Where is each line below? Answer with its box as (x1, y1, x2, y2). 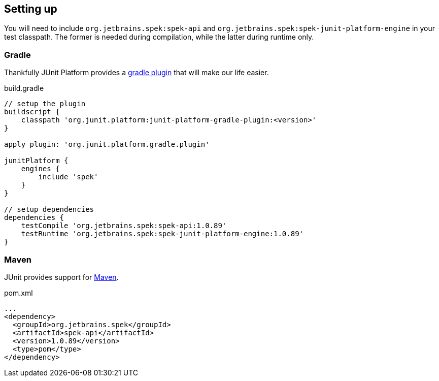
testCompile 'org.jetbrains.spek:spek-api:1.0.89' (21, 221, 227, 230)
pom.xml (4, 288, 33, 297)
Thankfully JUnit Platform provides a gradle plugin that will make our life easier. (4, 68, 269, 77)
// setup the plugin (4, 100, 86, 108)
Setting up (4, 3, 57, 15)
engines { (21, 165, 60, 173)
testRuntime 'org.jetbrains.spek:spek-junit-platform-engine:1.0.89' (21, 230, 304, 238)
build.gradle (4, 84, 44, 93)
